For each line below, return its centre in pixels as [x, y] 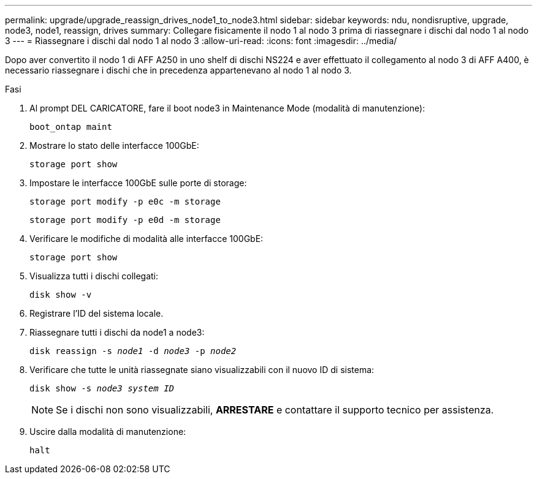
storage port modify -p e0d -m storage [125, 220]
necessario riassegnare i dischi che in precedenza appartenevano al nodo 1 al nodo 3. [178, 70]
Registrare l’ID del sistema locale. [97, 313]
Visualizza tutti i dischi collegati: [94, 276]
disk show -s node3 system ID [102, 388]
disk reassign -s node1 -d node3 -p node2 [133, 351]
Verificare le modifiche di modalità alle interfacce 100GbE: [147, 239]
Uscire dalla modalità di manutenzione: [108, 432]
